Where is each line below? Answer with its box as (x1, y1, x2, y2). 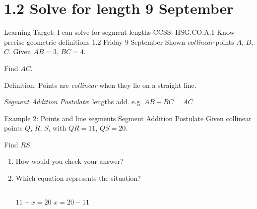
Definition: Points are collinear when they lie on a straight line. (4, 79, 196, 90)
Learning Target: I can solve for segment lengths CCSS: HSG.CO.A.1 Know (4, 27, 235, 37)
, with (48, 123, 66, 133)
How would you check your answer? (15, 156, 124, 166)
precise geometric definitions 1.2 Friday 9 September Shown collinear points (4, 36, 234, 47)
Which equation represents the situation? (15, 173, 141, 183)
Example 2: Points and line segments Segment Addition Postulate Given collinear (4, 113, 252, 123)
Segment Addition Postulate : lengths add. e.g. (4, 96, 142, 107)
